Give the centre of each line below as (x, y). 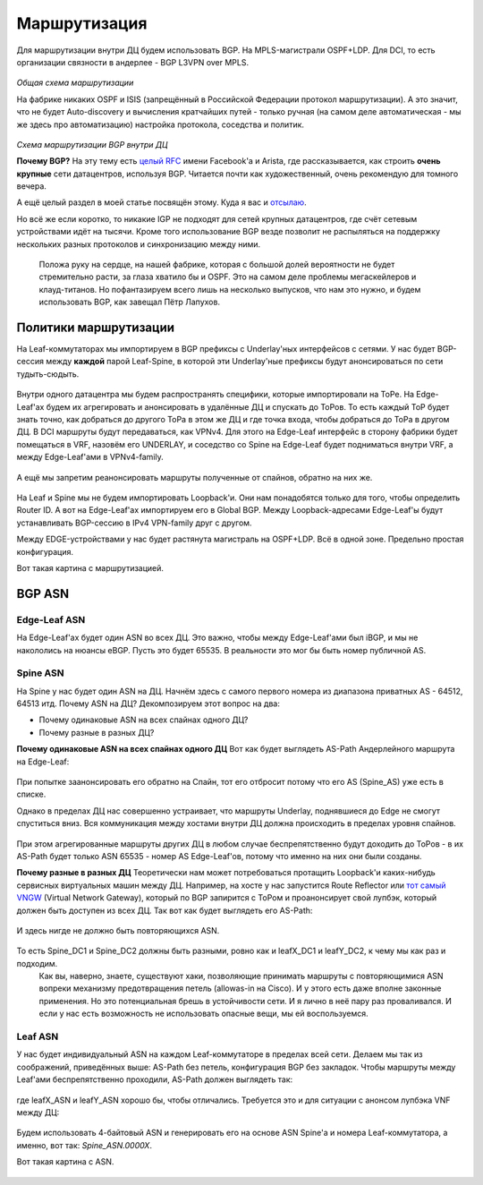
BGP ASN (43, 594)
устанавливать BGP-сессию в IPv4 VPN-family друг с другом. (134, 523)
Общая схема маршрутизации (75, 83)
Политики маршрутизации (95, 328)
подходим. (37, 963)
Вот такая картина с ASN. (65, 1162)
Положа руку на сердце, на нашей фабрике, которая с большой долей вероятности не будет (217, 265)
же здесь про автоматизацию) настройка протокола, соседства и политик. (160, 124)
